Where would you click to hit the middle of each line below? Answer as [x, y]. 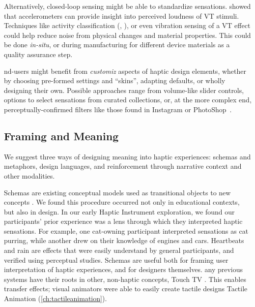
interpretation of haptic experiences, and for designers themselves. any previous [124, 269]
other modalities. [29, 175]
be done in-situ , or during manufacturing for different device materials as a [117, 45]
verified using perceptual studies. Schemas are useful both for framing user [116, 260]
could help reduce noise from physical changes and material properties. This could [127, 35]
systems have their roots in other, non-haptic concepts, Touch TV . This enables [125, 279]
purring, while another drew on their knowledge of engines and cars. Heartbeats [124, 240]
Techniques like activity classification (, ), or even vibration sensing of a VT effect [127, 25]
